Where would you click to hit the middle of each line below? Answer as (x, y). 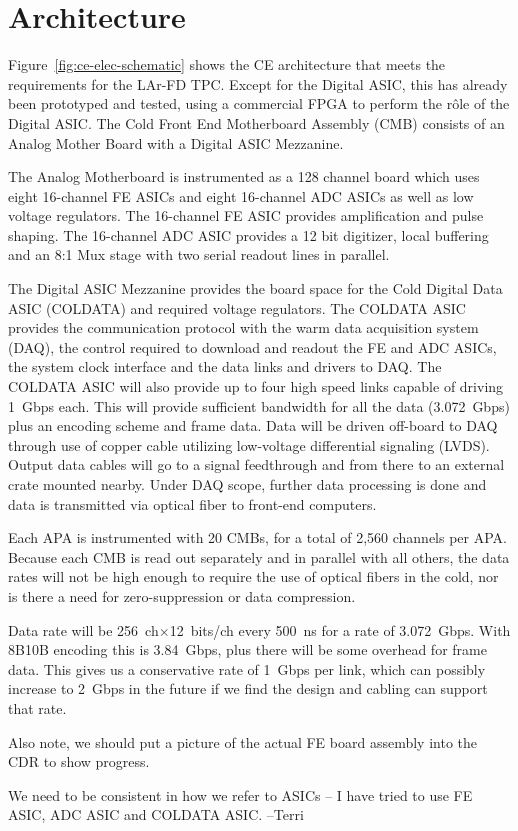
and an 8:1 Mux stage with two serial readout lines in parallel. (199, 254)
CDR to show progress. (79, 761)
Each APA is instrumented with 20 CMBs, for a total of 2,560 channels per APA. (257, 537)
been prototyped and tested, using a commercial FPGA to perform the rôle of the (259, 103)
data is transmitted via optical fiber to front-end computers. (192, 503)
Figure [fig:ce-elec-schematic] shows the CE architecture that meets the (227, 64)
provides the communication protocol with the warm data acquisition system (243, 327)
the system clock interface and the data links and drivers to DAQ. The (225, 366)
